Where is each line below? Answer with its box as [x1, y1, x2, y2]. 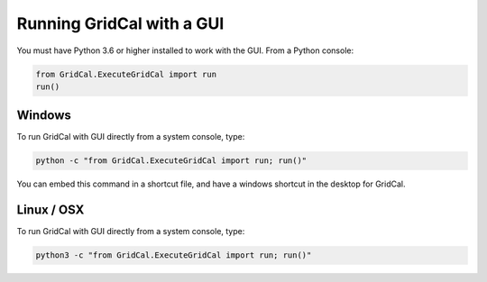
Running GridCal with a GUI [16, 14, 225, 33]
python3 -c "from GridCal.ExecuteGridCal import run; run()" [35, 250, 312, 260]
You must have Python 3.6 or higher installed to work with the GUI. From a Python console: [16, 45, 354, 56]
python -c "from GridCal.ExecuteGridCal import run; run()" [35, 156, 308, 166]
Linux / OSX [16, 203, 85, 218]
